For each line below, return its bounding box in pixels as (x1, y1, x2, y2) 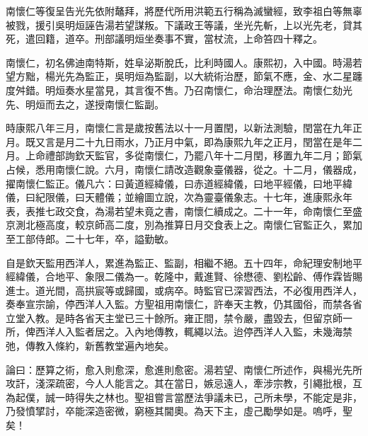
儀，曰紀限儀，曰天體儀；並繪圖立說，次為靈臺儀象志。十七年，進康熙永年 (6, 190, 352, 205)
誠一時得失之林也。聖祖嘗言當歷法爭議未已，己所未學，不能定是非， (45, 389, 362, 404)
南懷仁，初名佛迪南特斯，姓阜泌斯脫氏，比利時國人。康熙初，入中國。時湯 (6, 54, 352, 69)
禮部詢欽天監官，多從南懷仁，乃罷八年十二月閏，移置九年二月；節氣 (45, 148, 362, 163)
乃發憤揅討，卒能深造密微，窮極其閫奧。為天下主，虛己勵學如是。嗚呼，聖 (6, 403, 352, 418)
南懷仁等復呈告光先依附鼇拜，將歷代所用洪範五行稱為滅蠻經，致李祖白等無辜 (6, 4, 362, 18)
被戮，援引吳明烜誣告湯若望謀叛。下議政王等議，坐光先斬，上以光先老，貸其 (6, 17, 362, 32)
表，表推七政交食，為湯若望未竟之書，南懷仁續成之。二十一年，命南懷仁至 (6, 203, 352, 218)
